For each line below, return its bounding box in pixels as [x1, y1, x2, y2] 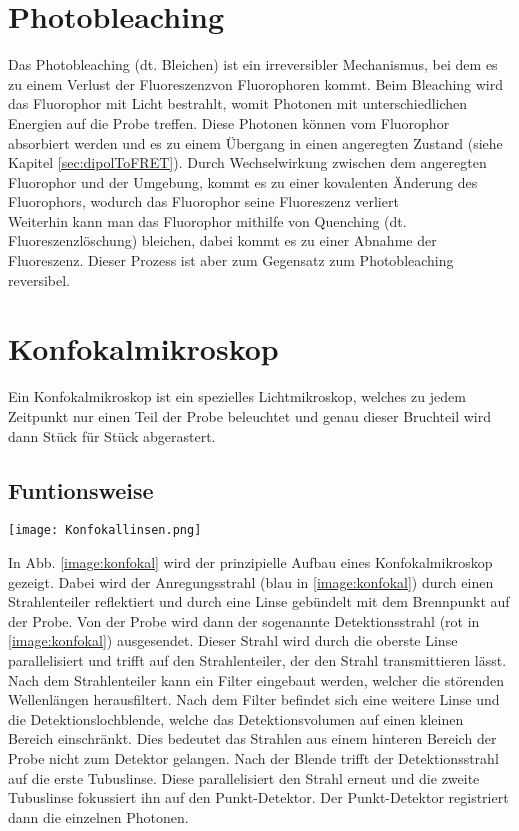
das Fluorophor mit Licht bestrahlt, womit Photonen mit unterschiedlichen [8, 93, 468, 114]
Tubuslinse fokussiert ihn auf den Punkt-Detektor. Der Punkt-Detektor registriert [8, 787, 509, 808]
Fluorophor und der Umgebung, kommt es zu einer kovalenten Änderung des [8, 171, 478, 192]
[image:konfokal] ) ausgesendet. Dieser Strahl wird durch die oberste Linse [8, 630, 458, 651]
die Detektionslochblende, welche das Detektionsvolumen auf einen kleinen [8, 708, 464, 729]
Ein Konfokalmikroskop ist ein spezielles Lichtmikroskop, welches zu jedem [8, 386, 466, 407]
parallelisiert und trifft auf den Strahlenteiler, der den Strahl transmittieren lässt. [8, 649, 507, 670]
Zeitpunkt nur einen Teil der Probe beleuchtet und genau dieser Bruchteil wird [8, 405, 491, 426]
